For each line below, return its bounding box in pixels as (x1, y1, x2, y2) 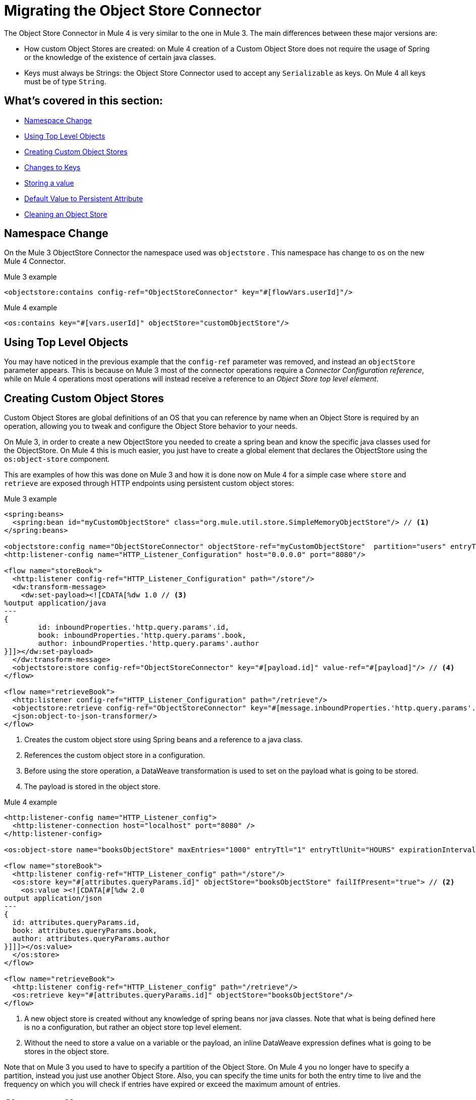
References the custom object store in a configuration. (24, 751, 205, 760)
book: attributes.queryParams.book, (12, 926, 157, 935)
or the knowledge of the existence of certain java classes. (24, 52, 216, 62)
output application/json (4, 894, 102, 903)
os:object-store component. (4, 455, 110, 464)
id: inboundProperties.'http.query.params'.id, (38, 623, 229, 632)
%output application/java (4, 599, 106, 608)
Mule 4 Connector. (4, 257, 66, 266)
